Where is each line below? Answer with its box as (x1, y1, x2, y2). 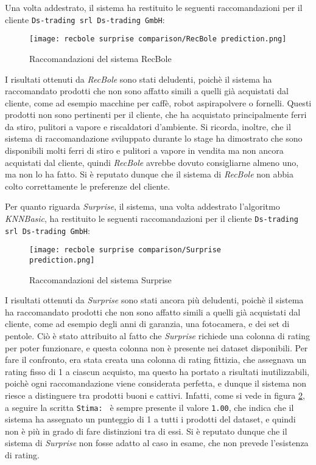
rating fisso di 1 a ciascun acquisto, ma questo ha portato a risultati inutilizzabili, (5, 365, 309, 377)
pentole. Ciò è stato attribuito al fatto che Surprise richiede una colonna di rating (5, 329, 310, 342)
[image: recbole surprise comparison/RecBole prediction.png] (29, 35, 287, 44)
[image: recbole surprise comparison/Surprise (29, 246, 221, 255)
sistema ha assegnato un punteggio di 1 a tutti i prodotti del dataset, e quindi (5, 413, 296, 425)
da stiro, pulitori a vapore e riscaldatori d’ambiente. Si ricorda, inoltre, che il (5, 120, 291, 133)
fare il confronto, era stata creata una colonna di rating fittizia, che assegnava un (5, 353, 307, 366)
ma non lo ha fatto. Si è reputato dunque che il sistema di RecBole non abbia (5, 168, 293, 181)
